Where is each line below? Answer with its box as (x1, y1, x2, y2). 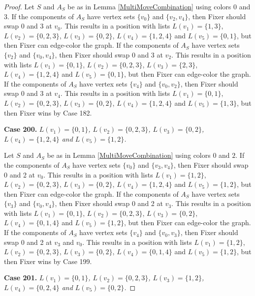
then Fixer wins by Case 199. (4, 256, 92, 266)
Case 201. (4, 272, 37, 283)
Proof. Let (4, 1, 34, 11)
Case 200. (4, 124, 37, 134)
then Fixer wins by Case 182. (4, 107, 92, 118)
